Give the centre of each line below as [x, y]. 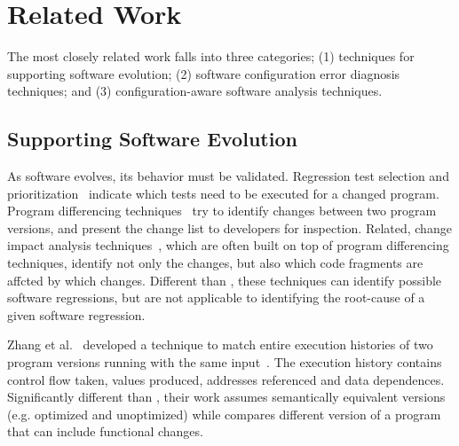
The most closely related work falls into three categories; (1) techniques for [211, 56]
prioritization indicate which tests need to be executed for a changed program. [223, 193]
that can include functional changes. [105, 431]
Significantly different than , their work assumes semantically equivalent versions [226, 397]
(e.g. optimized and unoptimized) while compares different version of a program [224, 414]
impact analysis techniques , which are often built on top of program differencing [228, 245]
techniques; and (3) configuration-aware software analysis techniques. [195, 91]
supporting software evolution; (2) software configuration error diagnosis [204, 73]
